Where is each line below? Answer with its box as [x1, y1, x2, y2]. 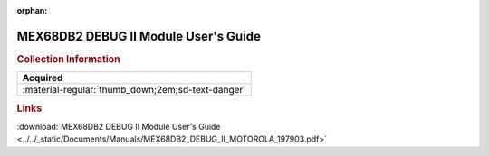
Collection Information [16, 52, 121, 65]
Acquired [22, 72, 63, 85]
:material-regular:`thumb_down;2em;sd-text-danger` [22, 84, 246, 96]
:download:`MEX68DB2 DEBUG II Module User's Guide [16, 121, 221, 132]
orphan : [16, 5, 48, 15]
